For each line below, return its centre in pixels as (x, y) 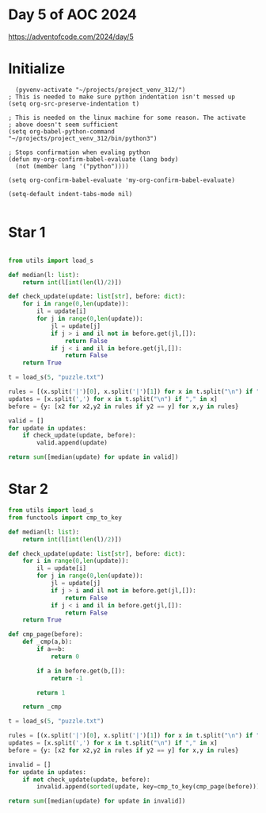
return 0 (65, 657)
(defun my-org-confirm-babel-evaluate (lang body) (93, 159)
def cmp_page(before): (46, 634)
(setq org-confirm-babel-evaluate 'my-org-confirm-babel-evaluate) (122, 180)
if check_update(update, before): (79, 435)
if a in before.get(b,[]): (81, 671)
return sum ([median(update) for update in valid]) (93, 457)
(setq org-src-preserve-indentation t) (74, 104)
